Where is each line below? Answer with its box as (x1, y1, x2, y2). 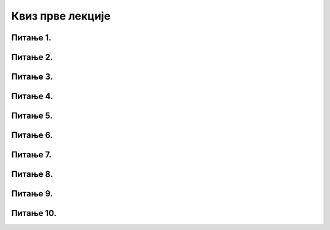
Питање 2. (11, 52, 53, 62)
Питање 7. (11, 150, 52, 160)
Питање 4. (11, 91, 53, 102)
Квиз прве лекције (11, 9, 111, 23)
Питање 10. (11, 208, 57, 218)
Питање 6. (11, 130, 53, 141)
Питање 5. (11, 111, 53, 121)
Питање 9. (11, 188, 53, 199)
